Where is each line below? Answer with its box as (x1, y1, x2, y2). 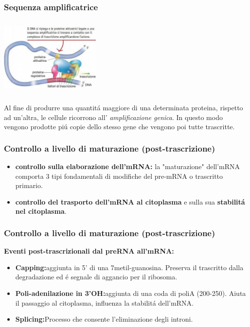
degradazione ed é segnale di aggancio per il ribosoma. (15, 272, 178, 282)
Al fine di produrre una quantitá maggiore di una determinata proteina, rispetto (4, 102, 243, 112)
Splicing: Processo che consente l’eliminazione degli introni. (15, 314, 193, 324)
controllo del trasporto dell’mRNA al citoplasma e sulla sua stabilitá (15, 196, 245, 207)
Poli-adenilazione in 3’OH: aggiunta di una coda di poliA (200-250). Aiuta (15, 288, 246, 298)
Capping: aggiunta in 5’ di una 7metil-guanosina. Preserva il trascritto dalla (15, 262, 244, 272)
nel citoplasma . (15, 206, 67, 216)
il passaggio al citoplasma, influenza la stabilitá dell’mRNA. (15, 297, 194, 308)
